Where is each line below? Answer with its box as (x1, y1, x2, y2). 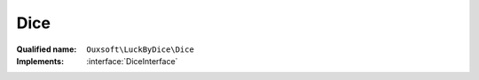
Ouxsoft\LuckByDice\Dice (86, 44, 194, 55)
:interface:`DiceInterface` (86, 55, 178, 66)
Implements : (16, 55, 65, 66)
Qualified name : (16, 44, 77, 55)
